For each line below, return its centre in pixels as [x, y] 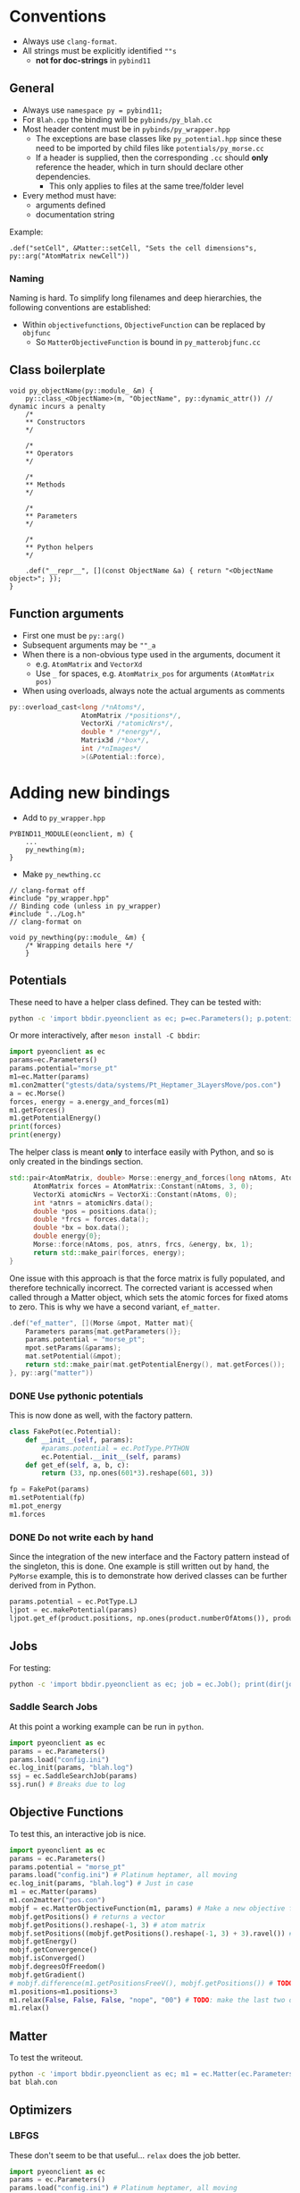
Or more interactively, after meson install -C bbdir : [105, 1036]
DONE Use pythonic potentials [76, 1395]
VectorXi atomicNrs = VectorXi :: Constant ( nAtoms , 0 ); [135, 1194]
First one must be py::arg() [73, 635]
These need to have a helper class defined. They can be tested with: [135, 1002]
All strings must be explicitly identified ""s [99, 50]
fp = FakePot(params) [50, 1490]
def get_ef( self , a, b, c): [77, 1465]
